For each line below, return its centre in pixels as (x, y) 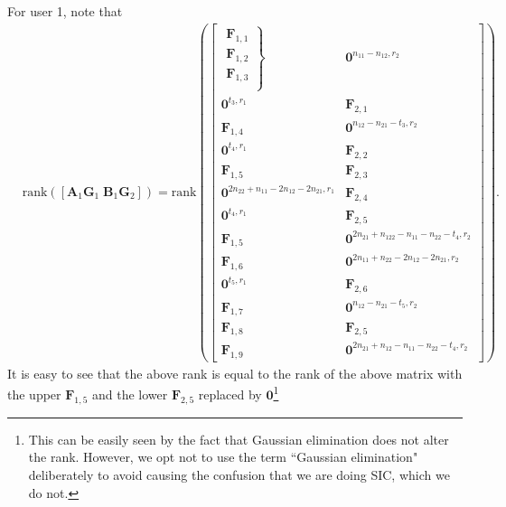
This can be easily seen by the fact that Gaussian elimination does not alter (239, 439)
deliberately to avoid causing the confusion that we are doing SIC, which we (239, 474)
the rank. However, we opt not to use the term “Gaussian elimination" (223, 457)
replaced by (230, 394)
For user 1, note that (65, 11)
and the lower (130, 394)
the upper (34, 394)
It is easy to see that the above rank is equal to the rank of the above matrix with (235, 373)
